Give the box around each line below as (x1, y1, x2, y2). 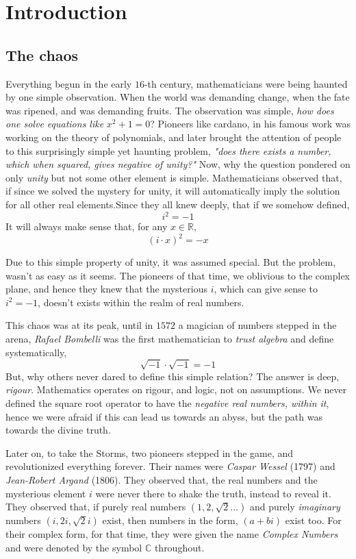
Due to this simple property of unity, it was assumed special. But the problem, (5, 255, 336, 269)
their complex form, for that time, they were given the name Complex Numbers (5, 527, 338, 541)
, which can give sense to (214, 282, 318, 296)
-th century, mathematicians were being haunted (144, 76, 348, 90)
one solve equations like (5, 116, 104, 131)
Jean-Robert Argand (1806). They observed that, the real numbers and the (5, 472, 318, 486)
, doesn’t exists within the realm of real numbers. (38, 295, 244, 309)
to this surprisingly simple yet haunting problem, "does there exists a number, (5, 143, 331, 158)
